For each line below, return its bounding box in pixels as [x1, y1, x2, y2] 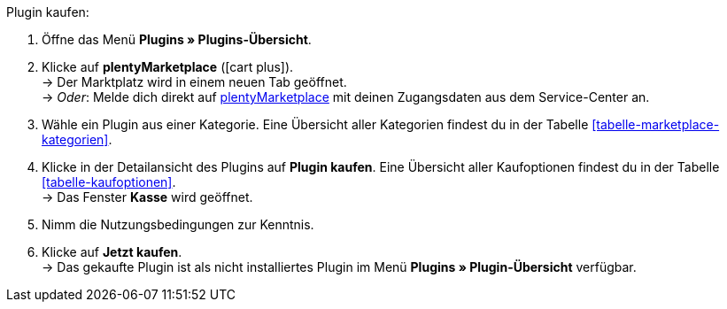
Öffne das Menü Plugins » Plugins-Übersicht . [42, 32, 312, 47]
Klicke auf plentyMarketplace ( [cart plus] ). [42, 59, 294, 74]
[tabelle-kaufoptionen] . [42, 174, 176, 189]
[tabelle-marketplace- [592, 117, 720, 132]
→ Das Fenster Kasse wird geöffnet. [42, 189, 253, 205]
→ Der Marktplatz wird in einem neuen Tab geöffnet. [42, 74, 347, 89]
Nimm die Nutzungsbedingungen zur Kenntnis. [42, 217, 314, 232]
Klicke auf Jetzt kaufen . [42, 244, 182, 259]
